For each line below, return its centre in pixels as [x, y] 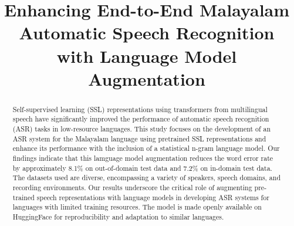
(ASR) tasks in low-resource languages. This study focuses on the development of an [142, 129]
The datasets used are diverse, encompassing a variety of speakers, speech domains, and [147, 178]
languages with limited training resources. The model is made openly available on [137, 207]
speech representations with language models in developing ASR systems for [153, 197]
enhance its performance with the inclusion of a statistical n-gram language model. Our [146, 148]
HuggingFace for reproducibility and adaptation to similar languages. [118, 216]
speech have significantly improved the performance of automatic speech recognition [141, 119]
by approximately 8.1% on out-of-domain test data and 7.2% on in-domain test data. [142, 168]
